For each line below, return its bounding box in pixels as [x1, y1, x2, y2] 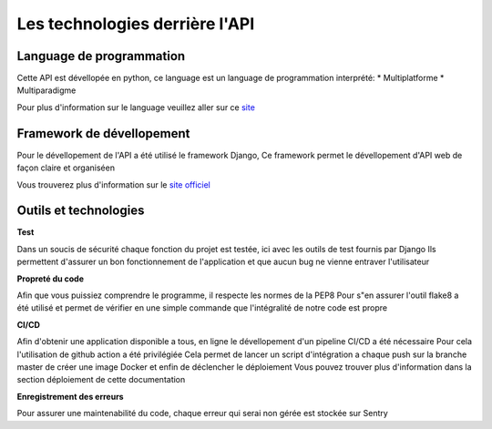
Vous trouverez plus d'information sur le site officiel [16, 179, 211, 190]
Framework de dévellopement [16, 126, 190, 141]
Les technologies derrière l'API [16, 14, 255, 34]
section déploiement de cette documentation [16, 374, 186, 385]
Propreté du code [16, 273, 85, 284]
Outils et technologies [16, 203, 145, 219]
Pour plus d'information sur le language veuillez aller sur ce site [16, 101, 255, 113]
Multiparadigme [16, 85, 77, 96]
